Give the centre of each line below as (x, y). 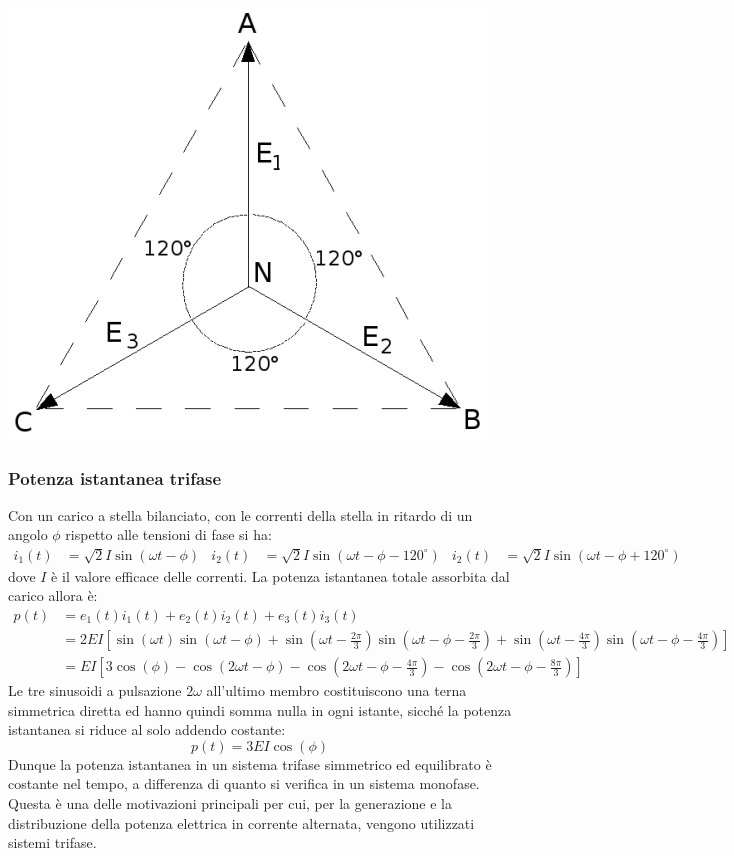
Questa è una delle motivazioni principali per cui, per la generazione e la (230, 803)
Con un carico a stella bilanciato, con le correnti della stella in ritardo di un (240, 514)
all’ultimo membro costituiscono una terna (336, 690)
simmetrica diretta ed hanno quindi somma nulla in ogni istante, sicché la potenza (260, 709)
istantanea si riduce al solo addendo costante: (147, 729)
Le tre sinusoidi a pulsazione (95, 690)
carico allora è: (53, 595)
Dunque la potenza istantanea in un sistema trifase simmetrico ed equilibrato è (250, 763)
